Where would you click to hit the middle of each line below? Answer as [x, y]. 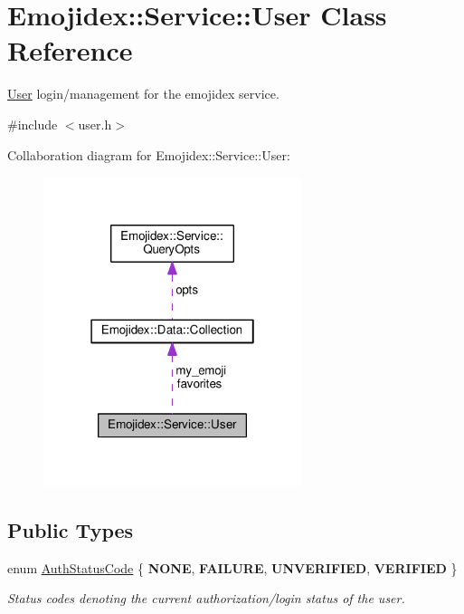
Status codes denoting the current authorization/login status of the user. [206, 598]
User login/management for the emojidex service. [143, 94]
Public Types [71, 529]
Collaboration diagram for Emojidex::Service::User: [149, 154]
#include [33, 124]
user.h [95, 124]
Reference [70, 50]
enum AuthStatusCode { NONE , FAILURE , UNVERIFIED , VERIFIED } [232, 567]
